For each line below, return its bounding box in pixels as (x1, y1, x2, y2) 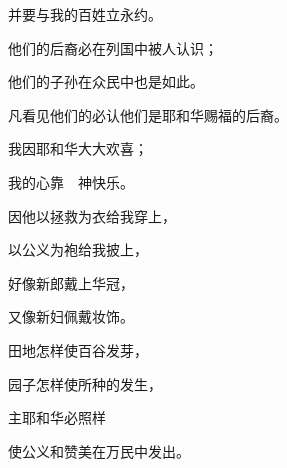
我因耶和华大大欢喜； (8, 138, 148, 159)
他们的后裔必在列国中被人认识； (8, 37, 218, 58)
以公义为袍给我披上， (8, 239, 148, 260)
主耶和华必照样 (8, 407, 106, 428)
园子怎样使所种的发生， (8, 373, 162, 394)
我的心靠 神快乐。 (8, 171, 134, 192)
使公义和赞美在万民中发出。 (8, 440, 190, 461)
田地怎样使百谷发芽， (8, 339, 148, 360)
